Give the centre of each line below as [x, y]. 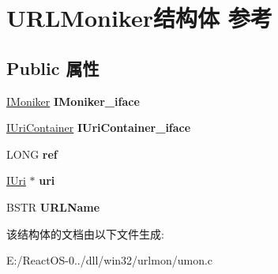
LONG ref [32, 154]
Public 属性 [53, 68]
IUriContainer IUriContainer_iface [99, 128]
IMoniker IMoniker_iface [73, 101]
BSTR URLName [53, 206]
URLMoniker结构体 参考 [139, 18]
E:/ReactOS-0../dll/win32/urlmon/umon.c [110, 260]
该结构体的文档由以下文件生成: [85, 233]
